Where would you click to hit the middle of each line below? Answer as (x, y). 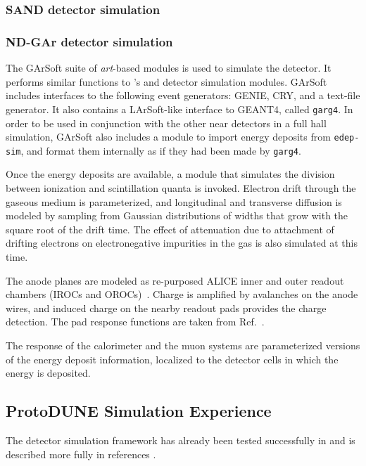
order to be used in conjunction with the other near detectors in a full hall (166, 123)
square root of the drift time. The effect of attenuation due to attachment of (170, 229)
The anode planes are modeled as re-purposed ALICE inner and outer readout (175, 280)
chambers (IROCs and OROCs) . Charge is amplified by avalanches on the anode (182, 294)
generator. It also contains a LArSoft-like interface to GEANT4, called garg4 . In (179, 109)
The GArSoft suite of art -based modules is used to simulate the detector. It (169, 68)
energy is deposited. (48, 373)
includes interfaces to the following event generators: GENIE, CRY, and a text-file (183, 95)
